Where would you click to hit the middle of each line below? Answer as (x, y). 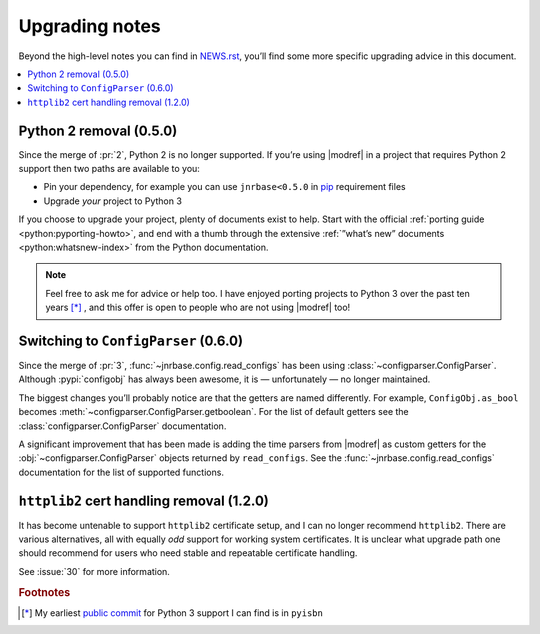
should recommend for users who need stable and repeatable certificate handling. (188, 553)
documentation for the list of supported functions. (121, 472)
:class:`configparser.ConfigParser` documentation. (122, 426)
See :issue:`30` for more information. (94, 571)
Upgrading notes (90, 26)
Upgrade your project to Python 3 (112, 201)
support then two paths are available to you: (109, 169)
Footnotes (44, 592)
